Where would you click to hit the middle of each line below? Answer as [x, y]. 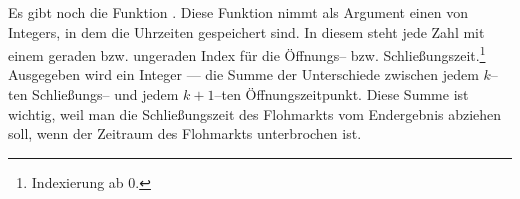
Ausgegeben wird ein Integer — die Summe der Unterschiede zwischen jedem [243, 74]
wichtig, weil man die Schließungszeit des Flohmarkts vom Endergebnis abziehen [255, 113]
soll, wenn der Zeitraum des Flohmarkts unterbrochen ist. [185, 133]
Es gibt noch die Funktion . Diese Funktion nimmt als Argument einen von [238, 12]
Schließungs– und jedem [105, 94]
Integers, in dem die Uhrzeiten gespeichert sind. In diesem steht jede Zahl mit [246, 31]
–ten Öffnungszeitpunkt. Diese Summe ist [341, 94]
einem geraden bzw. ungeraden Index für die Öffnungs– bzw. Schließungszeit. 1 [247, 53]
